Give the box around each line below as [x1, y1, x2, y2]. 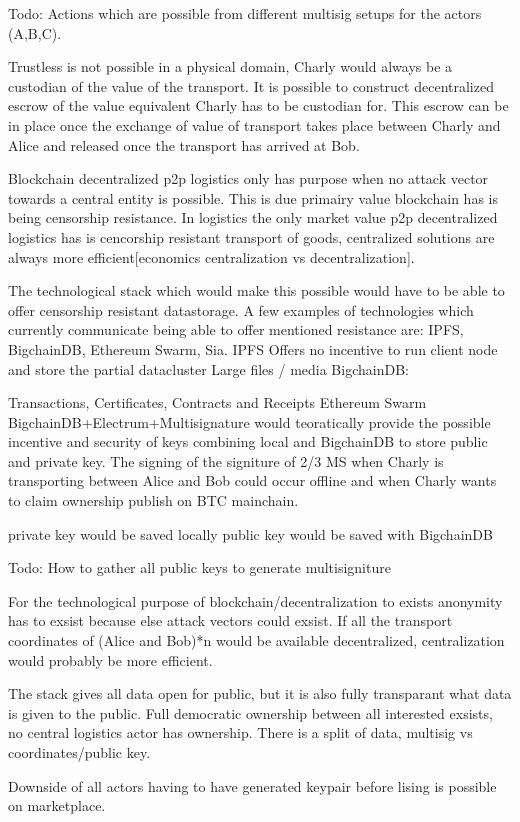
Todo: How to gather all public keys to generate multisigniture [8, 557, 391, 578]
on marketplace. [8, 795, 106, 816]
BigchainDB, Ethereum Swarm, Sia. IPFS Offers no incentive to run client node [8, 338, 498, 359]
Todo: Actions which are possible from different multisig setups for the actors [8, 3, 482, 23]
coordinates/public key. [8, 742, 151, 762]
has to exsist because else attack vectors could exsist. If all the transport [8, 610, 453, 631]
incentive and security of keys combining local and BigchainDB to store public [8, 431, 488, 452]
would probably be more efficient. [8, 649, 213, 670]
